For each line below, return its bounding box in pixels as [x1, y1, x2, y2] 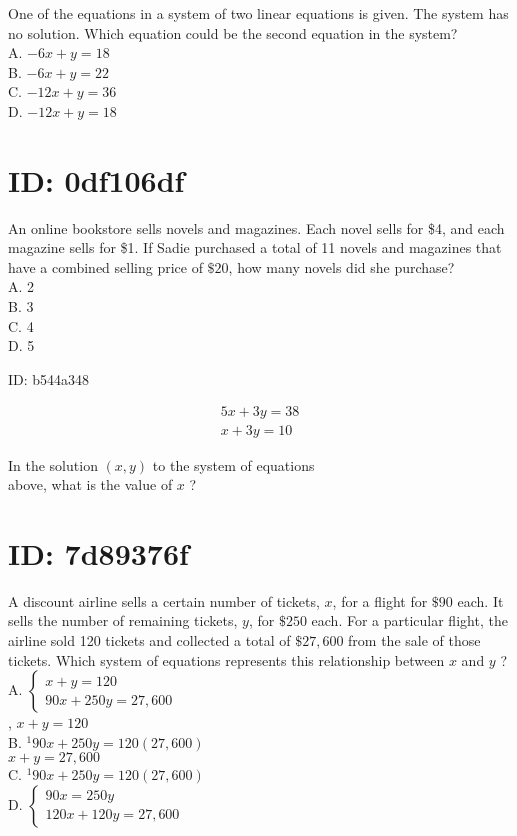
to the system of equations [152, 454, 315, 475]
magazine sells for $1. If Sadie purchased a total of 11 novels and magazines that [8, 237, 502, 258]
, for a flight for [332, 590, 428, 611]
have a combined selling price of [8, 256, 203, 277]
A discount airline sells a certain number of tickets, [8, 590, 320, 611]
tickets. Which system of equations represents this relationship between [8, 649, 445, 670]
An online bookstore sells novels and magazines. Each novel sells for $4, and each [8, 217, 505, 238]
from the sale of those [348, 630, 481, 650]
